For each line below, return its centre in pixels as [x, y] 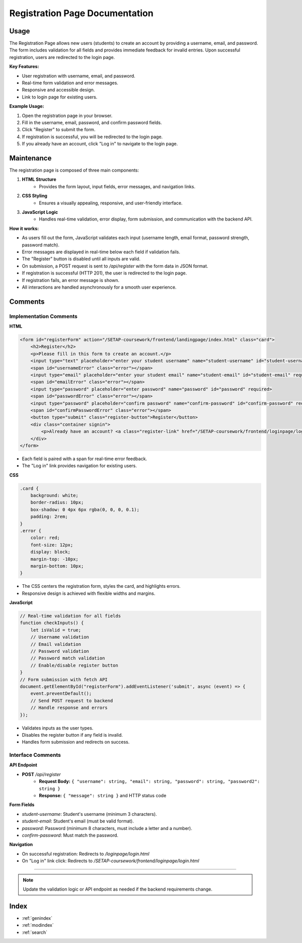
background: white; [55, 495]
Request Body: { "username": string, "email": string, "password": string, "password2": [149, 782]
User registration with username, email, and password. [79, 76]
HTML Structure [39, 180]
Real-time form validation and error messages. [70, 83]
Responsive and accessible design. [58, 90]
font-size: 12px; [52, 545]
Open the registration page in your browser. [67, 116]
